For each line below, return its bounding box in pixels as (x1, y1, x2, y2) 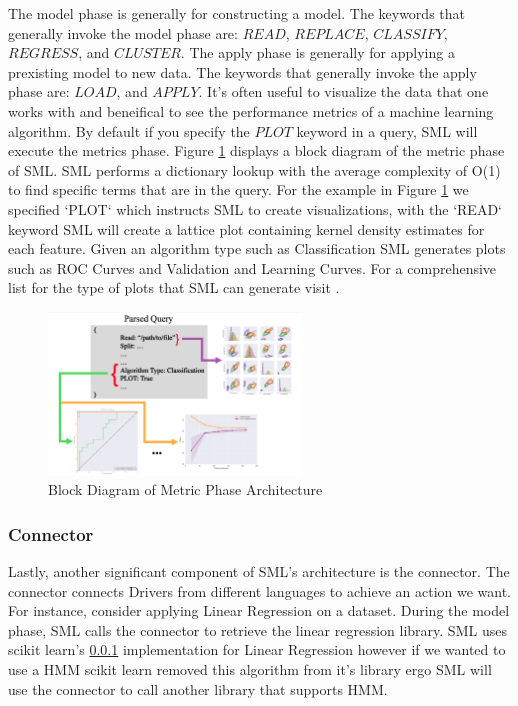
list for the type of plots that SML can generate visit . (8, 277, 340, 298)
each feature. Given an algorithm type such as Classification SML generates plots (8, 238, 506, 259)
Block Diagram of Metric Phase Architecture (48, 479, 323, 500)
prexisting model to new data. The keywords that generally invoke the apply (8, 61, 477, 82)
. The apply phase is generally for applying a (180, 42, 455, 63)
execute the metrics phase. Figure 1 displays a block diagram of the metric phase (8, 140, 505, 161)
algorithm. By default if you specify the (8, 120, 250, 141)
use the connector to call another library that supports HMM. (8, 678, 388, 699)
